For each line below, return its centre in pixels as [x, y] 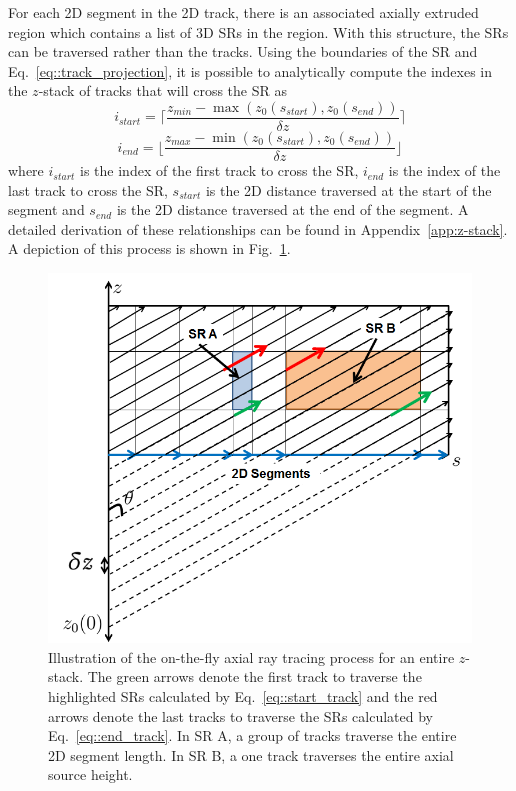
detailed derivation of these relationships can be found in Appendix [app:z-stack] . [258, 228]
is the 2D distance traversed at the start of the [348, 189]
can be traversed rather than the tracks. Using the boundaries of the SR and [243, 51]
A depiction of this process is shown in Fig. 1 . [149, 248]
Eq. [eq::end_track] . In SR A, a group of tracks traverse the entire [252, 735]
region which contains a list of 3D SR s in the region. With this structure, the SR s [258, 31]
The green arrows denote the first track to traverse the [254, 676]
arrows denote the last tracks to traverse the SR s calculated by [240, 715]
